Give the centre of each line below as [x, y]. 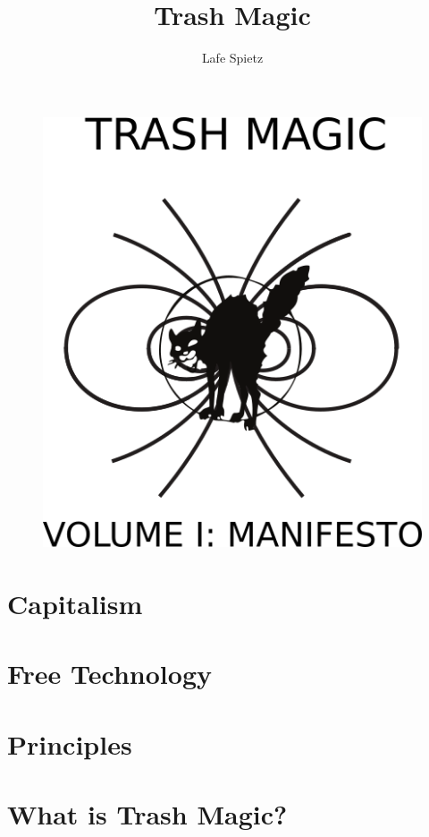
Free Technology [109, 674]
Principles [70, 743]
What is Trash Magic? [147, 813]
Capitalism [75, 603]
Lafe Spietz [232, 58]
